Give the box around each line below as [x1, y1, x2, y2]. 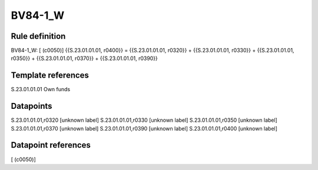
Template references [11, 71, 90, 81]
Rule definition [11, 31, 66, 41]
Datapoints [11, 101, 52, 111]
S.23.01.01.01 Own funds [11, 86, 71, 93]
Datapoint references [11, 140, 91, 150]
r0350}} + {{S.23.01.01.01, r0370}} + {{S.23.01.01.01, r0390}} [11, 55, 158, 62]
